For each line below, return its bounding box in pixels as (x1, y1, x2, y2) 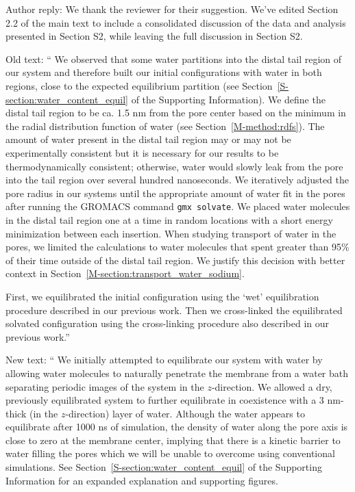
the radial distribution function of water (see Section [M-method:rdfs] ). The (5, 118, 325, 133)
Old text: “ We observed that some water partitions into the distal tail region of (5, 51, 342, 66)
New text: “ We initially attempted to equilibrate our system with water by (5, 352, 323, 367)
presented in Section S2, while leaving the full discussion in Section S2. (5, 29, 303, 43)
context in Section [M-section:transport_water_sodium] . (5, 266, 245, 281)
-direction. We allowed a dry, (211, 379, 332, 393)
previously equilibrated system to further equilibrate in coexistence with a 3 (5, 393, 324, 407)
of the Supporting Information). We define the (131, 92, 326, 106)
